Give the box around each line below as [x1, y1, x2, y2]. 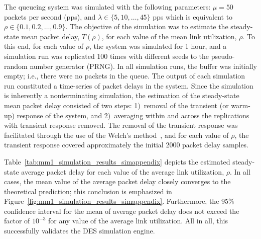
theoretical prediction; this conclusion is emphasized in [4, 186, 172, 196]
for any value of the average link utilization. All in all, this [48, 215, 228, 226]
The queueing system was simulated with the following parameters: [4, 2, 211, 12]
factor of [4, 215, 30, 226]
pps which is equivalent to [153, 11, 233, 22]
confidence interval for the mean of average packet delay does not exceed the [4, 205, 239, 216]
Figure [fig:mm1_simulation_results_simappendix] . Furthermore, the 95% [4, 196, 234, 206]
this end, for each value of [4, 41, 84, 51]
